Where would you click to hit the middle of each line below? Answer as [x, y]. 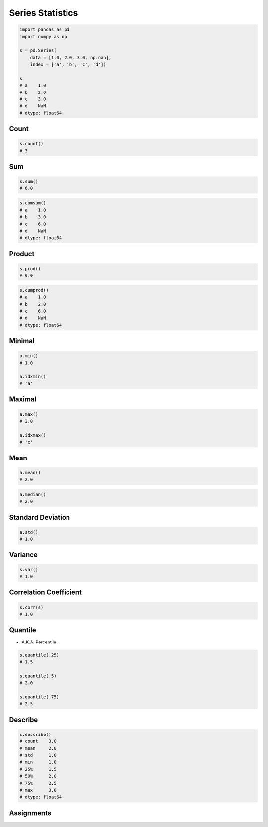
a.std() [29, 532]
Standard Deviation [40, 517]
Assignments [30, 813]
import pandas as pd [44, 30]
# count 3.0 [38, 741]
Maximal [23, 400]
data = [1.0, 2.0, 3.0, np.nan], [71, 57]
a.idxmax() [33, 435]
